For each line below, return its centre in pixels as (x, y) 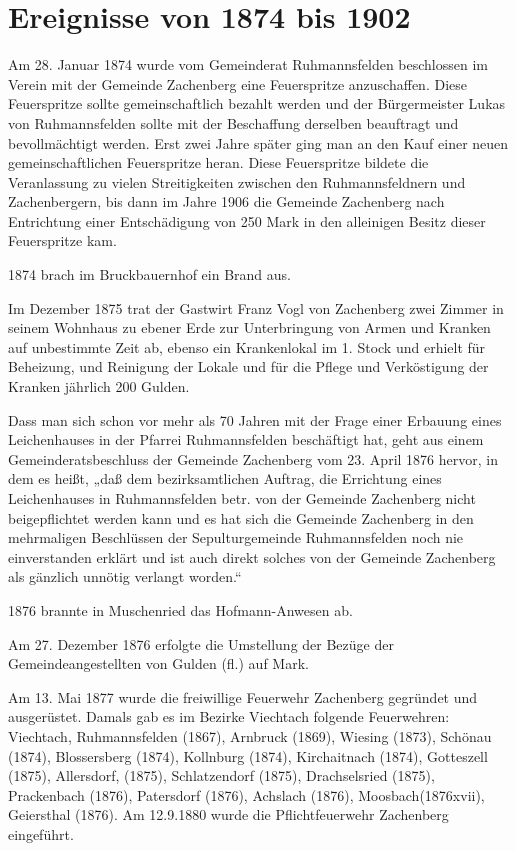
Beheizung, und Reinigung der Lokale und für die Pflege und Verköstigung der (248, 366)
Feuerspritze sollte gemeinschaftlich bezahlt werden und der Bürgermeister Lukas (257, 103)
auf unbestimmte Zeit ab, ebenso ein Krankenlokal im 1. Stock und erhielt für (247, 346)
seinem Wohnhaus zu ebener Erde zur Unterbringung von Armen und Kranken (249, 327)
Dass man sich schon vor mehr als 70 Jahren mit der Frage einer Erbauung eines (255, 419)
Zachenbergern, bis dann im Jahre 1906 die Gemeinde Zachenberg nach (226, 201)
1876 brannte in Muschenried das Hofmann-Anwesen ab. (180, 609)
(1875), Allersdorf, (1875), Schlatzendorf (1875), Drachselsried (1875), (221, 775)
